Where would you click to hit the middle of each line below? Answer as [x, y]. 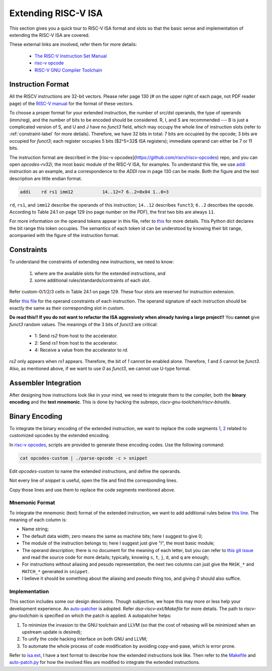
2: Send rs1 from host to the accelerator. [76, 343]
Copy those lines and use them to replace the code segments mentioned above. [92, 490]
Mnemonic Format [32, 503]
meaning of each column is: [38, 520]
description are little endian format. [46, 178]
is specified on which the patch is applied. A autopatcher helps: [106, 616]
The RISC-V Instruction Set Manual [71, 56]
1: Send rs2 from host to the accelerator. [76, 336]
